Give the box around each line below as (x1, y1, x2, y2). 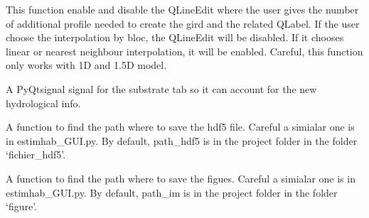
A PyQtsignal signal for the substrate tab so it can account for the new (6, 81, 317, 96)
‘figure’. (6, 199, 38, 214)
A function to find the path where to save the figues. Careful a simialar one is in (6, 170, 355, 185)
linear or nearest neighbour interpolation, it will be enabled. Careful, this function (6, 43, 363, 58)
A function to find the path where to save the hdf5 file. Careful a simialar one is (6, 119, 355, 134)
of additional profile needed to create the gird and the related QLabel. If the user (6, 16, 360, 31)
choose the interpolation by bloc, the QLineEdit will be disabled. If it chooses (6, 30, 344, 45)
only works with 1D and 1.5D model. (6, 58, 167, 72)
